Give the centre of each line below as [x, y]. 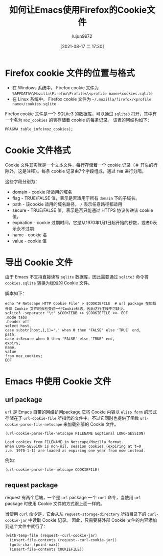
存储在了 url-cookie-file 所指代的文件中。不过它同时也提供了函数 [72, 418]
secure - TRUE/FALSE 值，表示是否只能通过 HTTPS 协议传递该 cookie [82, 210]
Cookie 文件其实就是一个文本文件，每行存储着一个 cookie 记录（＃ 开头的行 [81, 165]
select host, [18, 326]
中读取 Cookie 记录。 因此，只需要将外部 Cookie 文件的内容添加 [93, 520]
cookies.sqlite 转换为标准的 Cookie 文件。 [49, 283]
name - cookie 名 [30, 235]
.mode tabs [16, 317]
